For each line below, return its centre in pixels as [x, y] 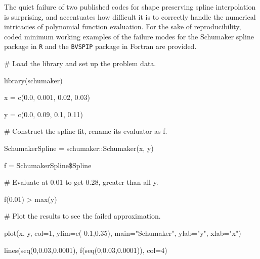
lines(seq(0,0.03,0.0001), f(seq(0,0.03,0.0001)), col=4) [86, 250]
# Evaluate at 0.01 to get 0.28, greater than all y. [81, 182]
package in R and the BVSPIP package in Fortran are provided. [100, 46]
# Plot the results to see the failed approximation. [82, 216]
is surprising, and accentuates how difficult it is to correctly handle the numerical [130, 16]
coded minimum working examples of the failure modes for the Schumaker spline [129, 36]
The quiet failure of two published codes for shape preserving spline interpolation [130, 7]
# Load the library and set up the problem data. [80, 63]
